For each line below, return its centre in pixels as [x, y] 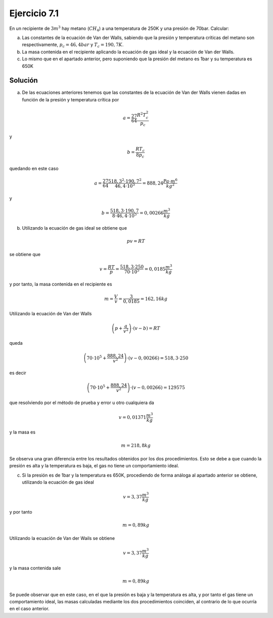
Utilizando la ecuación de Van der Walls [51, 313]
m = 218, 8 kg [136, 445]
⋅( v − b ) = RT [146, 328]
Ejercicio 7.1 [34, 13]
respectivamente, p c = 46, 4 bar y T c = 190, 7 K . [73, 45]
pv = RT [136, 241]
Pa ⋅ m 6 [170, 181]
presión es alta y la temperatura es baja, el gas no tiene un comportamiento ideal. [94, 466]
